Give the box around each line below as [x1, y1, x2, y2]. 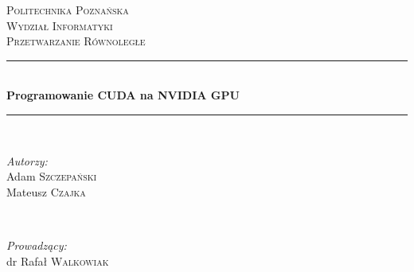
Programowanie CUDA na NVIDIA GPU [6, 87, 240, 103]
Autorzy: [6, 152, 48, 169]
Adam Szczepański [6, 168, 97, 185]
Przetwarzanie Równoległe [6, 33, 146, 49]
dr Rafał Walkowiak [6, 252, 109, 269]
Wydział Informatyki [6, 17, 113, 33]
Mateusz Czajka [6, 183, 86, 200]
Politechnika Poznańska [6, 2, 129, 17]
